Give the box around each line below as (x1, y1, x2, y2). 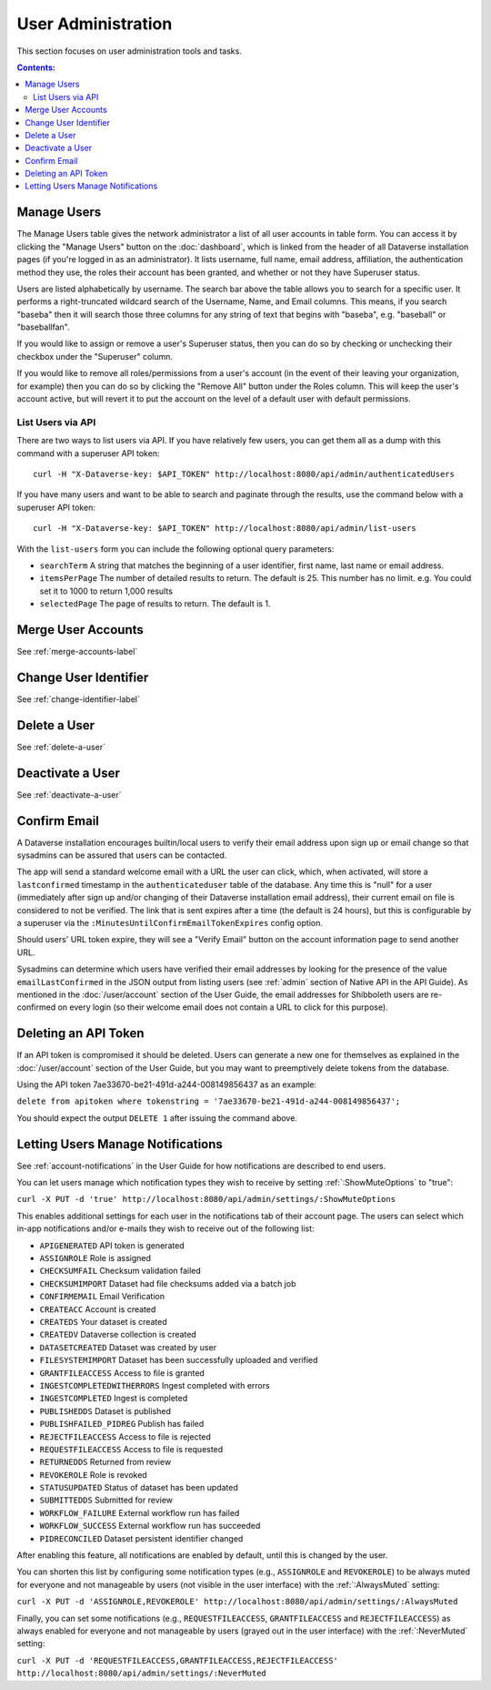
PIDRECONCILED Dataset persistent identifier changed (39, 1532, 244, 1543)
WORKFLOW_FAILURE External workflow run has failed (39, 1507, 240, 1518)
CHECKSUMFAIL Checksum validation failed (39, 1266, 202, 1277)
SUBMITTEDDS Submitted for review (39, 1494, 173, 1506)
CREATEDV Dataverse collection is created (39, 1329, 197, 1340)
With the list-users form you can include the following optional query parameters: (16, 543, 335, 555)
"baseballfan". (16, 321, 70, 332)
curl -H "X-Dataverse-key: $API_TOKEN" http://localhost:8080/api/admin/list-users (33, 524, 417, 534)
